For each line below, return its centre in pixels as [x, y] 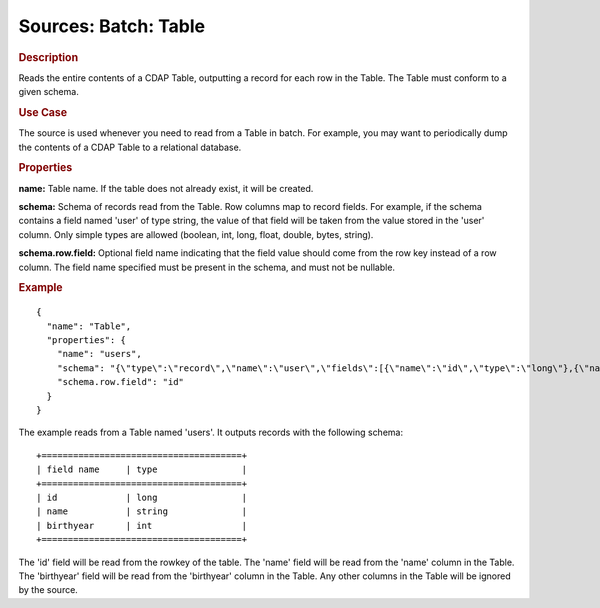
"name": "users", [99, 354]
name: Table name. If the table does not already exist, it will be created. [166, 188]
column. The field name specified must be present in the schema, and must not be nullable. [206, 267]
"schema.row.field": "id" [120, 382]
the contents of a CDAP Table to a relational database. [130, 147]
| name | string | [142, 511]
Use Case [43, 112]
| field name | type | [142, 469]
